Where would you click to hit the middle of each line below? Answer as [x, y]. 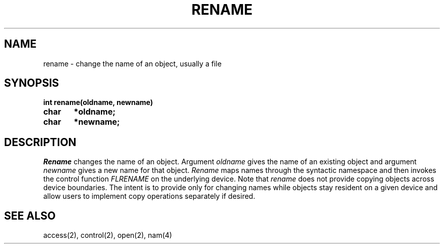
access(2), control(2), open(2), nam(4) [108, 235]
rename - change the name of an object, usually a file [133, 63]
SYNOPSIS [32, 83]
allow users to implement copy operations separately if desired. [149, 196]
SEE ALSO [30, 216]
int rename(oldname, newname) [98, 102]
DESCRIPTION [40, 142]
